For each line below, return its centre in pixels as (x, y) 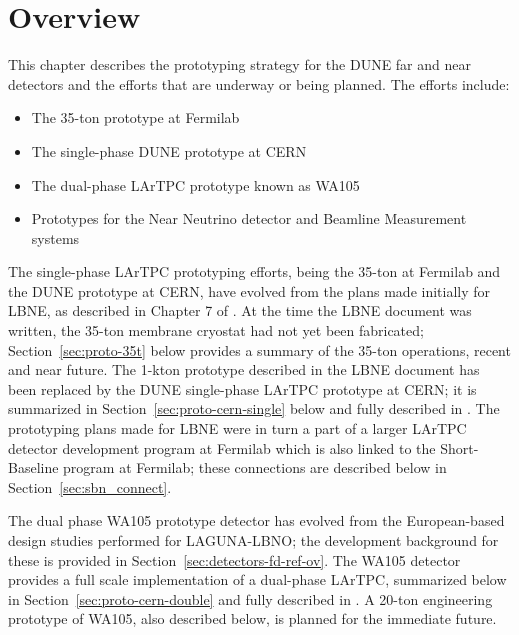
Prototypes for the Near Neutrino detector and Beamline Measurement (249, 218)
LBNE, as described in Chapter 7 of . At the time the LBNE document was (240, 310)
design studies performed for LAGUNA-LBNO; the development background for (253, 540)
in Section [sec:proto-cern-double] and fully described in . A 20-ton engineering (250, 598)
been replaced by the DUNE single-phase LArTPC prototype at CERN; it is (242, 388)
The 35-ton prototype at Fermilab (135, 117)
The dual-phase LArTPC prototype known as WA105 (195, 184)
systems (55, 237)
